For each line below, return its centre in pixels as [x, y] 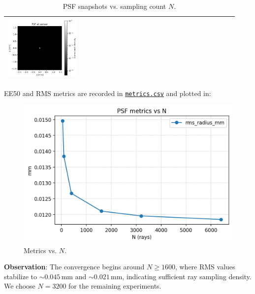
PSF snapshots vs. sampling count [114, 6]
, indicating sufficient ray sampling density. [187, 276]
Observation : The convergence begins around [74, 267]
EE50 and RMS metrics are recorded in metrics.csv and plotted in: [108, 93]
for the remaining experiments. [115, 286]
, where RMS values [205, 267]
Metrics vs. [40, 250]
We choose [20, 286]
